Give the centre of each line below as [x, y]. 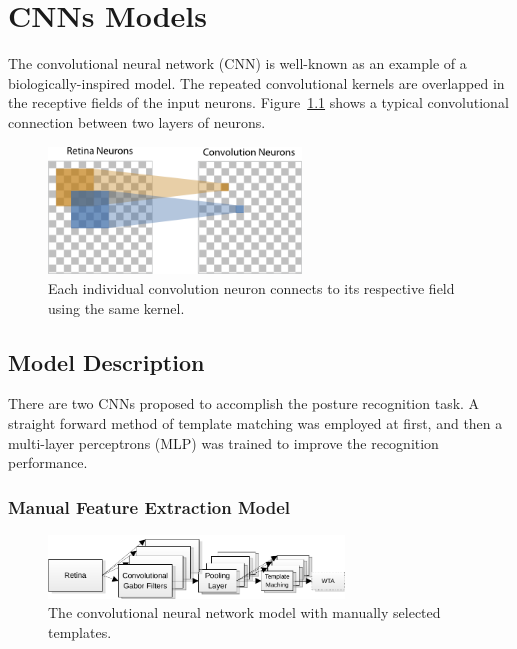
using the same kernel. [116, 307]
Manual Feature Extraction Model [149, 506]
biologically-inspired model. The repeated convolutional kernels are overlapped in [256, 82]
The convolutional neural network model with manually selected [244, 612]
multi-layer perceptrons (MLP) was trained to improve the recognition [223, 442]
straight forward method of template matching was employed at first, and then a [255, 423]
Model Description [106, 361]
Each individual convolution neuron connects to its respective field [251, 288]
